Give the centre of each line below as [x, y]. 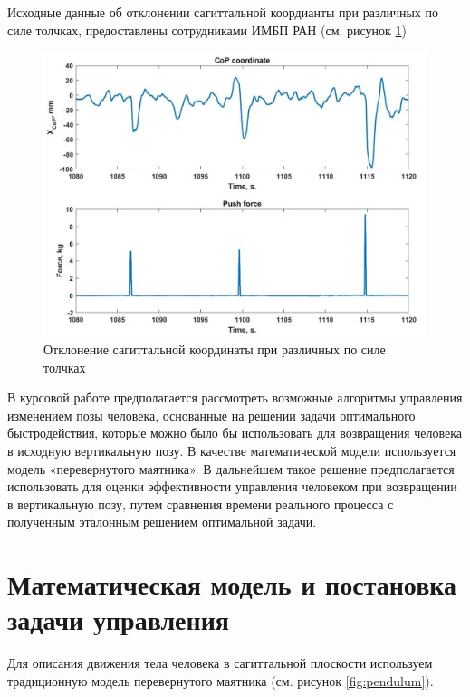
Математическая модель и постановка [232, 584]
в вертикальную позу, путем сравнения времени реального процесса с [201, 503]
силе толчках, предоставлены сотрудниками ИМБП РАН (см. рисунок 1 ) [207, 29]
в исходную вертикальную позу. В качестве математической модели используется [232, 451]
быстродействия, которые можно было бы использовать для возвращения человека [235, 433]
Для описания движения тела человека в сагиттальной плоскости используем [220, 663]
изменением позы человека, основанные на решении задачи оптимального [211, 415]
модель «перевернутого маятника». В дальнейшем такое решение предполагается [231, 468]
